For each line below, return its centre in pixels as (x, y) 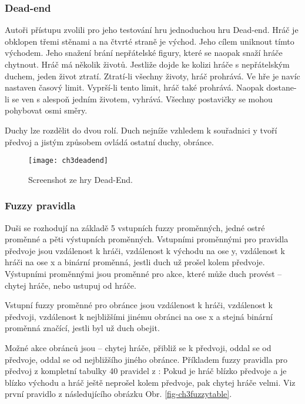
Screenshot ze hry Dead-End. (81, 179)
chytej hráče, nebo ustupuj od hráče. (71, 285)
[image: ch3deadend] (68, 161)
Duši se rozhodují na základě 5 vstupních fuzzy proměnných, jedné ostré (135, 227)
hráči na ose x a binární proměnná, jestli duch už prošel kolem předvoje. (135, 262)
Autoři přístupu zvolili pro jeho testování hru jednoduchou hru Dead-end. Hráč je (152, 30)
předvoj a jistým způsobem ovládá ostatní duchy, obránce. (109, 141)
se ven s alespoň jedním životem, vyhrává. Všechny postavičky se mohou (142, 99)
